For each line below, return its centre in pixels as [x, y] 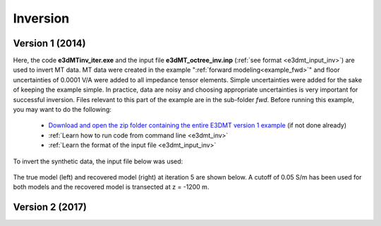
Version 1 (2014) [49, 43]
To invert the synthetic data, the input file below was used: [98, 161]
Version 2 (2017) [50, 207]
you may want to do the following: [62, 110]
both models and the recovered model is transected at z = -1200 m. [111, 187]
